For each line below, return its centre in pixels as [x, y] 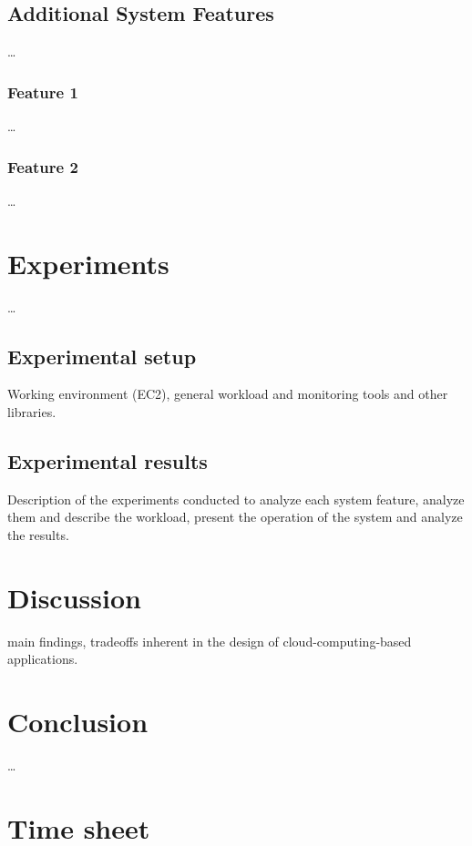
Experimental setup [102, 356]
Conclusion [78, 722]
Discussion [74, 597]
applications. [43, 659]
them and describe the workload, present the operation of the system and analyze [235, 517]
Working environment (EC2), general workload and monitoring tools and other [228, 394]
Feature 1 [43, 92]
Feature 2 [43, 166]
